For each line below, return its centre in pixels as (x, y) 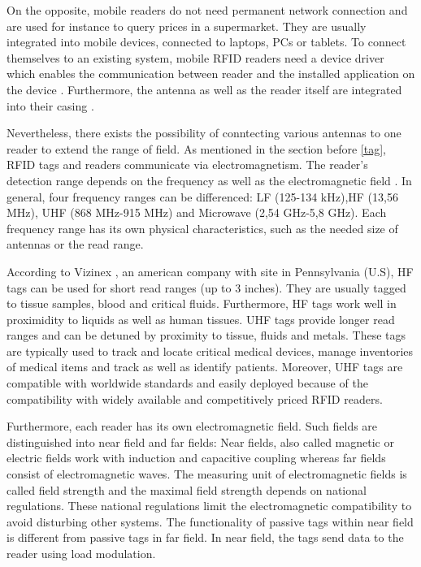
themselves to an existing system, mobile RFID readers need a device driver (195, 57)
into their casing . (50, 105)
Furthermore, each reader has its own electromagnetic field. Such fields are (192, 426)
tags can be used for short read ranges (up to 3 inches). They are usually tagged (206, 287)
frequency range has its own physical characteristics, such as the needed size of (202, 228)
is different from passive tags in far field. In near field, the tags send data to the (205, 537)
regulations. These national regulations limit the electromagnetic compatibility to (209, 506)
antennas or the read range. (75, 244)
